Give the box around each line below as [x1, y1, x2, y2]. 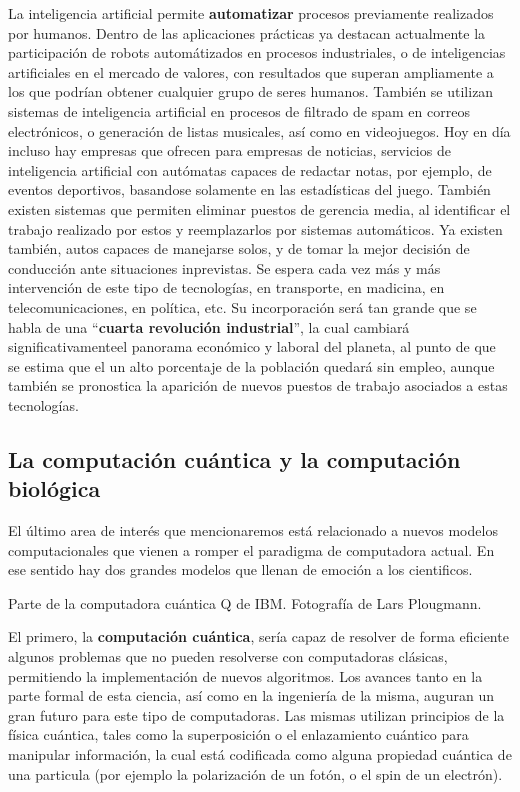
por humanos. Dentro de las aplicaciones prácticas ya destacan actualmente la [8, 22, 486, 43]
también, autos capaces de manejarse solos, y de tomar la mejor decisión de [8, 238, 470, 259]
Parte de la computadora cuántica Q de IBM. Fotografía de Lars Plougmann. [8, 592, 482, 613]
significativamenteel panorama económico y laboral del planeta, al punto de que [8, 336, 496, 357]
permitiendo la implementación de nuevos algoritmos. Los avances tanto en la [8, 665, 483, 686]
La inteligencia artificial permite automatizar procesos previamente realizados [8, 3, 494, 23]
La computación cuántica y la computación [8, 443, 461, 474]
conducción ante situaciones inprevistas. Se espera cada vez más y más [8, 257, 441, 278]
